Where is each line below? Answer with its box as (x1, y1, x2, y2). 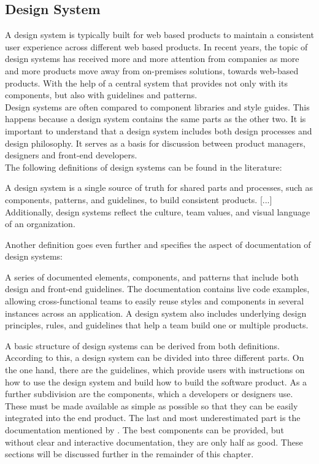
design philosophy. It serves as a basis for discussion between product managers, (5, 136, 306, 149)
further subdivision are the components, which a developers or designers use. (5, 387, 293, 400)
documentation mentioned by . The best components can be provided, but (5, 423, 284, 436)
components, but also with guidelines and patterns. (5, 88, 198, 101)
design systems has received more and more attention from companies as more (5, 52, 299, 65)
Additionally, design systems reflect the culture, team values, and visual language (5, 205, 310, 218)
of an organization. (5, 217, 75, 230)
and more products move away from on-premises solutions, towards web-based (5, 64, 299, 77)
